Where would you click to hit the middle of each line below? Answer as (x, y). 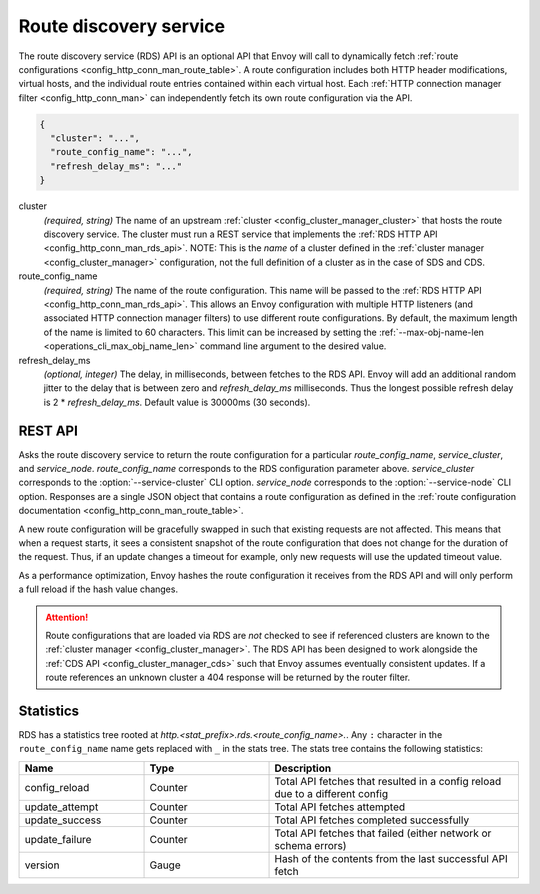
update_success (63, 820)
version (42, 865)
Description (303, 768)
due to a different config (331, 793)
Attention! (67, 617)
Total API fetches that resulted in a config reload (388, 781)
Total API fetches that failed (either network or (383, 833)
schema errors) (310, 845)
